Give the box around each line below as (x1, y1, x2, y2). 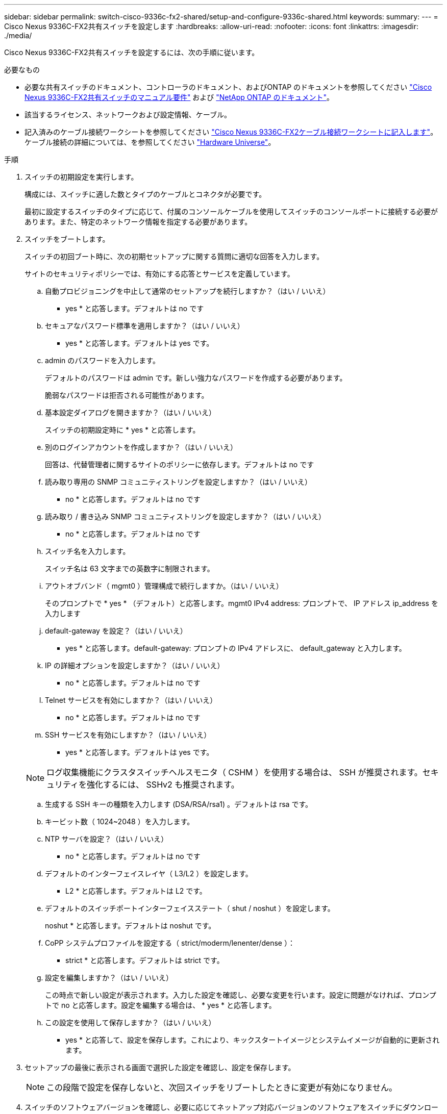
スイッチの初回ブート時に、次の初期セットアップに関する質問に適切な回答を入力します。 (24, 252, 324, 261)
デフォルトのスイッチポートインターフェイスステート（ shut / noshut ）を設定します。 (45, 904, 335, 913)
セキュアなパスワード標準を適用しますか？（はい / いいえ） (45, 321, 244, 330)
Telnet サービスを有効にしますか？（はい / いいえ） (45, 696, 217, 704)
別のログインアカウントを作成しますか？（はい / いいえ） (45, 443, 237, 451)
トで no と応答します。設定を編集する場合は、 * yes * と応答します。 (45, 1001, 276, 1009)
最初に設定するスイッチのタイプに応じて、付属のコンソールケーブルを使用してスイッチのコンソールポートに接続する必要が (24, 207, 438, 216)
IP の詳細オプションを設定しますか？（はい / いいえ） (45, 661, 225, 670)
